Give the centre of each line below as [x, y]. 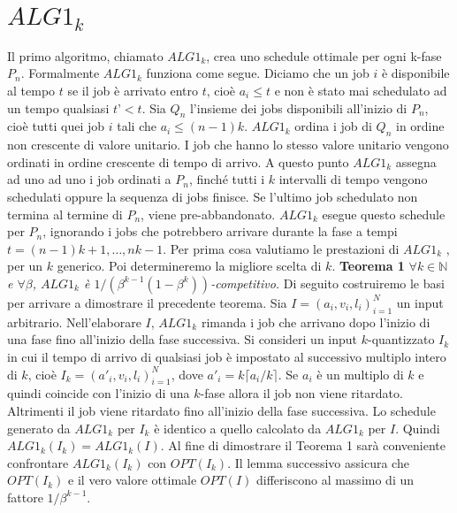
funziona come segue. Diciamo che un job [258, 73]
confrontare [38, 462]
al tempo [31, 91]
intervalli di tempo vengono [353, 179]
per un [25, 266]
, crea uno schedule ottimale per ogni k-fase [324, 55]
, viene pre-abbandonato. [208, 214]
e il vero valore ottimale [133, 480]
